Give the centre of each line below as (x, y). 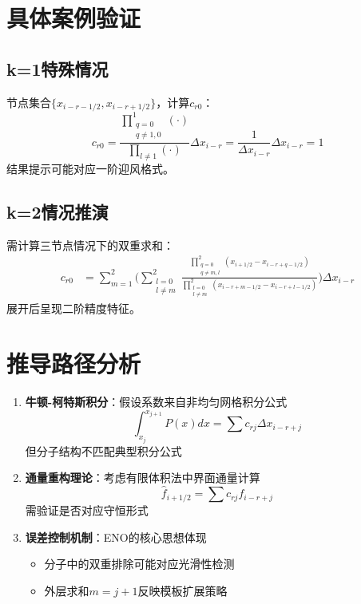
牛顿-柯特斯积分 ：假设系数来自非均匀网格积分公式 (156, 402)
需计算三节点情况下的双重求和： (90, 245)
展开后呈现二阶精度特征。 (73, 308)
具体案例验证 (74, 18)
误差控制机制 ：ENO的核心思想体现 (116, 537)
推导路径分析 (74, 363)
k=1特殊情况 (58, 68)
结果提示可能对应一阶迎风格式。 (90, 168)
